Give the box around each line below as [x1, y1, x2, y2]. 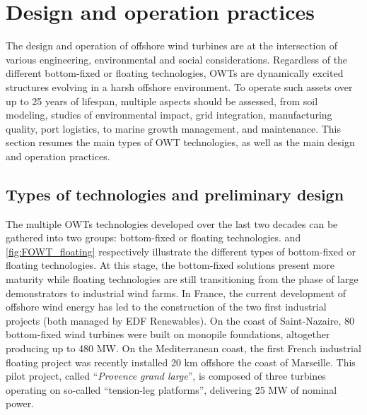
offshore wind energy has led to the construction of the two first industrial [6, 299, 327, 314]
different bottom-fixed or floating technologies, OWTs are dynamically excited [6, 66, 344, 80]
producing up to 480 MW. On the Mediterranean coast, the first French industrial [6, 341, 361, 356]
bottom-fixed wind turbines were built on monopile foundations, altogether [6, 327, 330, 342]
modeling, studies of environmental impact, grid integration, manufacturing [6, 107, 332, 122]
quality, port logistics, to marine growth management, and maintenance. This [6, 121, 342, 136]
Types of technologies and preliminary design [6, 183, 344, 205]
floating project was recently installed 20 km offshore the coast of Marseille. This [6, 354, 356, 369]
